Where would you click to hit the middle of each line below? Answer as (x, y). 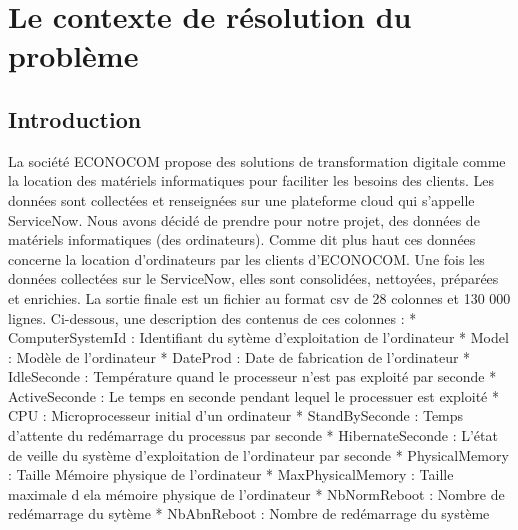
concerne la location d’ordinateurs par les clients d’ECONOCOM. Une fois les (246, 258)
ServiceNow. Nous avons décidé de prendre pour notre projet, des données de (244, 219)
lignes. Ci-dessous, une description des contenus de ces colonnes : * (212, 317)
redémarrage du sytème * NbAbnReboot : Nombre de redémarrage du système (249, 513)
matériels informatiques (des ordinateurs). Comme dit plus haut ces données (242, 239)
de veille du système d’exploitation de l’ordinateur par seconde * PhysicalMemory (258, 454)
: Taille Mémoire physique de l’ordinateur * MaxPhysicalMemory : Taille (231, 474)
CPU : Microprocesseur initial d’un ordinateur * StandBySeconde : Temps (236, 415)
